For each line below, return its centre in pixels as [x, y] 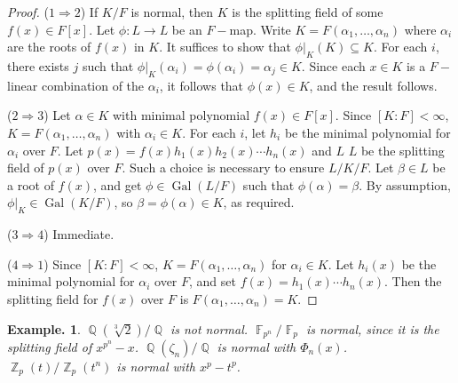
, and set [213, 281]
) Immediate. [79, 234]
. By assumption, [405, 184]
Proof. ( [28, 12]
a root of [31, 184]
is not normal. [209, 328]
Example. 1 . [44, 328]
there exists [38, 65]
